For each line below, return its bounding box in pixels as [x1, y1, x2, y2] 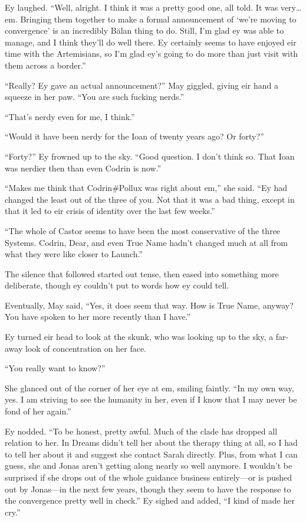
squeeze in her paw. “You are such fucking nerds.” [5, 90, 185, 103]
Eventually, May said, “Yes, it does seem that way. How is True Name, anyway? [5, 299, 294, 311]
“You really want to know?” [5, 362, 106, 374]
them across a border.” [5, 59, 86, 71]
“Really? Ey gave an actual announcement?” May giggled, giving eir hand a [5, 79, 278, 91]
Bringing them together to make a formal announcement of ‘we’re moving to [20, 12, 297, 25]
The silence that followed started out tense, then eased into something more [5, 267, 279, 280]
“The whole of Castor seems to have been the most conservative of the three [5, 224, 281, 236]
